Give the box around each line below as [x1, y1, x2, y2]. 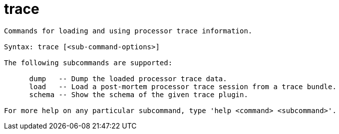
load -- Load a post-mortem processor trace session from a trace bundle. [29, 82, 337, 91]
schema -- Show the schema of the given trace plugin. [29, 90, 248, 99]
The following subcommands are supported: [4, 58, 173, 67]
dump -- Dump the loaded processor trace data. [29, 74, 227, 83]
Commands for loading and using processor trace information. [4, 26, 253, 35]
